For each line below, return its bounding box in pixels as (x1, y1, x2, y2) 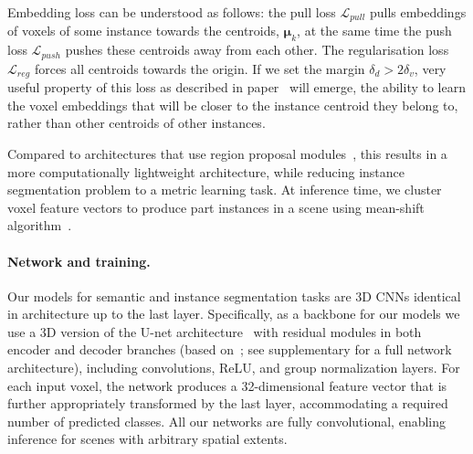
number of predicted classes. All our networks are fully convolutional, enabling (7, 411, 447, 430)
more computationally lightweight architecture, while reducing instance (7, 162, 405, 181)
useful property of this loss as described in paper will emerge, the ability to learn (7, 78, 466, 97)
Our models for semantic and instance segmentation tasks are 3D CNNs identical (7, 286, 461, 305)
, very (414, 58, 447, 78)
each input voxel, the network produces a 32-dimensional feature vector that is (7, 375, 447, 395)
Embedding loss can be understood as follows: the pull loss (7, 3, 336, 21)
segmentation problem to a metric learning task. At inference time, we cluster (7, 180, 442, 199)
